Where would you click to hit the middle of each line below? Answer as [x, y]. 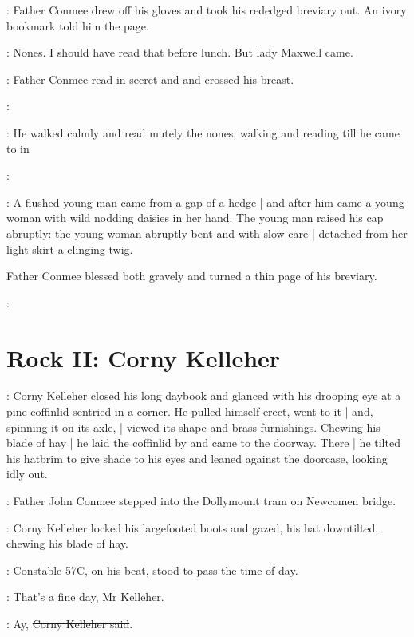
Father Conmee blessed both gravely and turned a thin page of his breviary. [192, 276]
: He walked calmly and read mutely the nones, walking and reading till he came [203, 132]
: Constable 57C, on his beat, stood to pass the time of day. [152, 570]
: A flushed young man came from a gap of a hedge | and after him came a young [205, 202]
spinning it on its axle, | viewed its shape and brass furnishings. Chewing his [193, 427]
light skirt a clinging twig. [70, 249]
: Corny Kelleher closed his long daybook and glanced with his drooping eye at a [204, 396]
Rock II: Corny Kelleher [144, 357]
